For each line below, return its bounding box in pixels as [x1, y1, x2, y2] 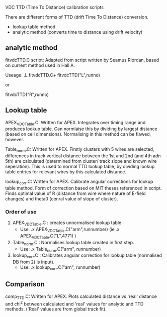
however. [5, 137, 24, 143]
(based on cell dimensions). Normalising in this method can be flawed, [5, 131, 151, 137]
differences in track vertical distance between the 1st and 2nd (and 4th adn [5, 153, 161, 159]
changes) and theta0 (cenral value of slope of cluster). [5, 196, 118, 202]
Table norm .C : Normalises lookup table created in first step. [12, 239, 134, 247]
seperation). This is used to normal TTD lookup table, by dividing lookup [5, 163, 155, 170]
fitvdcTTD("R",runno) [5, 91, 49, 97]
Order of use [5, 208, 37, 215]
